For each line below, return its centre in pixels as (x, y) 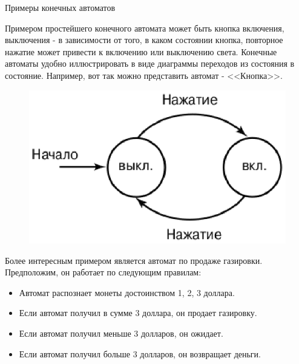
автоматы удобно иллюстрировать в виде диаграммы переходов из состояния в (150, 63)
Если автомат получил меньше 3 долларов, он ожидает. (121, 333)
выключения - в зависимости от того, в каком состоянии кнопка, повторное (144, 40)
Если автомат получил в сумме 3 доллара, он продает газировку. (138, 313)
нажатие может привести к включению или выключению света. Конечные (141, 51)
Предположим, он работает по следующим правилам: (103, 272)
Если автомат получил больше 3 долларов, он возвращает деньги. (140, 353)
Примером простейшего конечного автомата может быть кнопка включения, (145, 28)
